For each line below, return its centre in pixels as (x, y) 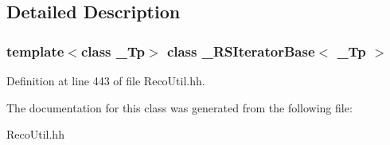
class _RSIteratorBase (241, 51)
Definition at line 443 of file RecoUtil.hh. (106, 80)
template (35, 51)
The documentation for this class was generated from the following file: (179, 107)
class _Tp (113, 51)
